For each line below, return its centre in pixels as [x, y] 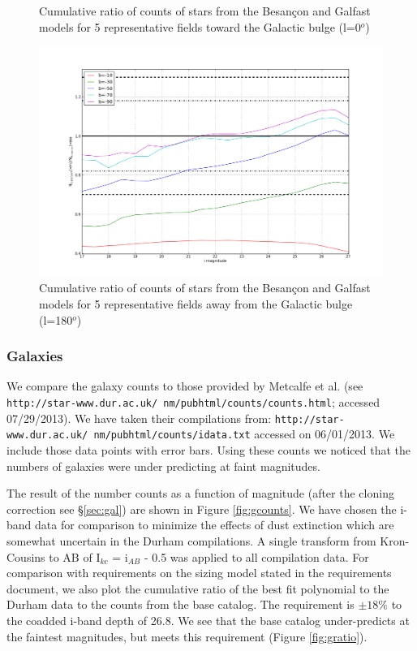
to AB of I [75, 556]
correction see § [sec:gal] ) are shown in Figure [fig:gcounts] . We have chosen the [202, 509]
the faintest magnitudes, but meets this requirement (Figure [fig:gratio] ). [187, 636]
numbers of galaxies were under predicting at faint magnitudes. [163, 466]
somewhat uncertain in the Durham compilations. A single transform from [191, 540]
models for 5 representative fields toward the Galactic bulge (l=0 [200, 26]
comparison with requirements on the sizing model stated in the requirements [199, 573]
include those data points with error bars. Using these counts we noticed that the [208, 449]
